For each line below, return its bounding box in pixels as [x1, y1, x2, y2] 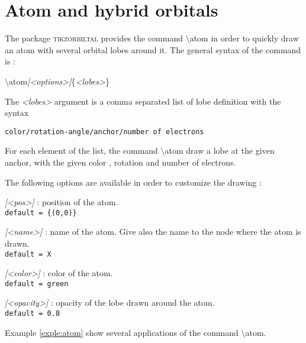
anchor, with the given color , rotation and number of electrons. [5, 156, 236, 168]
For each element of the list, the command [5, 144, 158, 157]
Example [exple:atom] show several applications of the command [5, 326, 239, 338]
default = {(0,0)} [5, 208, 77, 217]
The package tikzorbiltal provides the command [5, 32, 183, 44]
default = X [5, 250, 51, 258]
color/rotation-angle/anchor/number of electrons [5, 127, 204, 136]
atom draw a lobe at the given [165, 144, 275, 157]
